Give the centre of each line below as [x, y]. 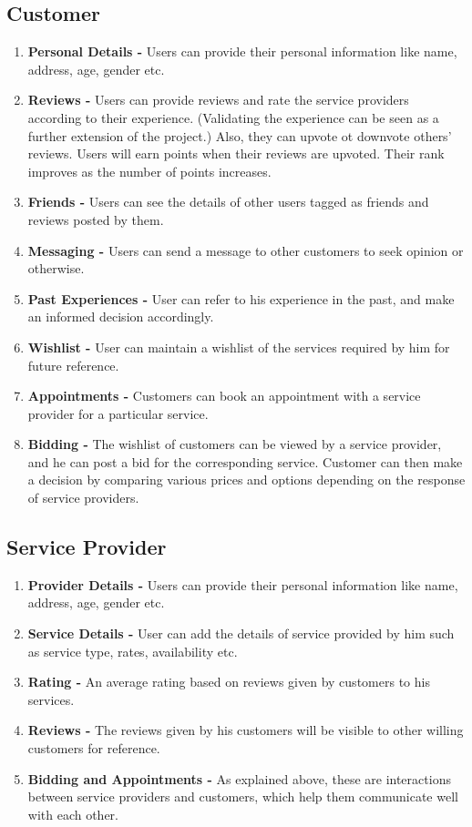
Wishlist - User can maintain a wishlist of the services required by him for [239, 347]
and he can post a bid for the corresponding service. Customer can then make [245, 461]
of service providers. [83, 498]
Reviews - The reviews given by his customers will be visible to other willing [246, 730]
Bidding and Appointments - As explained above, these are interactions [239, 778]
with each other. [73, 814]
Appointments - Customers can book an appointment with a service [224, 396]
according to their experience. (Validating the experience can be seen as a [233, 117]
